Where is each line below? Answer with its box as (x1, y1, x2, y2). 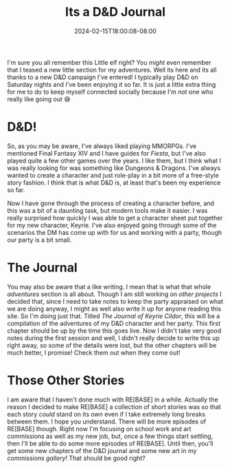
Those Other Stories (7, 373, 125, 388)
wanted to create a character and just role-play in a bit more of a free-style (7, 171, 219, 179)
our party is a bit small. (7, 236, 72, 244)
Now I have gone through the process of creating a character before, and (7, 199, 215, 207)
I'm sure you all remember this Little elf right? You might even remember (7, 58, 211, 66)
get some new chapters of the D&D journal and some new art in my (7, 446, 197, 455)
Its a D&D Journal (65, 4, 166, 20)
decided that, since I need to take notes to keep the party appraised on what (7, 297, 223, 305)
